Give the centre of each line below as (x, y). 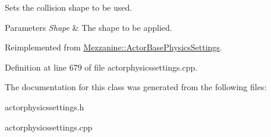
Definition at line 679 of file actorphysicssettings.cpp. (101, 67)
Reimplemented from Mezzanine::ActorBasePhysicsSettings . (114, 47)
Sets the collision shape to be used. (69, 7)
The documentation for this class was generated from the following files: (136, 87)
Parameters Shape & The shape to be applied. (89, 27)
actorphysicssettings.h (45, 106)
